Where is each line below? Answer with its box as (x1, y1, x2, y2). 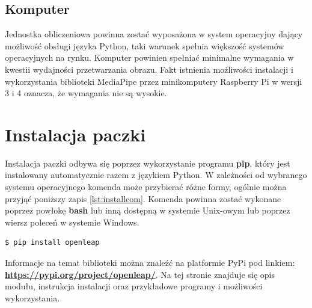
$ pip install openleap (5, 238, 100, 247)
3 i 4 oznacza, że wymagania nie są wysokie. (5, 87, 167, 99)
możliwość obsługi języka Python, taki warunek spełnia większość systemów (5, 39, 284, 52)
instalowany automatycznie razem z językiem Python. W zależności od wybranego (5, 168, 307, 181)
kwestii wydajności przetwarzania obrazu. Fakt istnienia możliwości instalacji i (5, 63, 293, 75)
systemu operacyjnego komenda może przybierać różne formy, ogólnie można (5, 180, 287, 193)
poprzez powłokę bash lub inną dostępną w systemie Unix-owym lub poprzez (5, 204, 290, 217)
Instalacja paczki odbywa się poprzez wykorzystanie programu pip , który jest (5, 156, 290, 169)
